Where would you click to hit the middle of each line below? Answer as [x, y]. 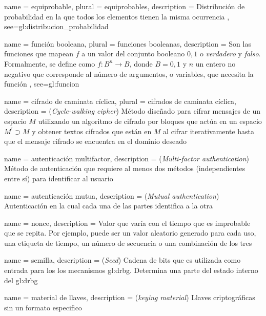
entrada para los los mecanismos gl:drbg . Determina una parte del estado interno [131, 270]
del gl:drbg [21, 280]
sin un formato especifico [43, 307]
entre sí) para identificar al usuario [59, 178]
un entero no [216, 63]
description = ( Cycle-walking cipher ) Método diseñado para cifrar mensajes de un [132, 111]
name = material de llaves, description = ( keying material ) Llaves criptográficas [130, 297]
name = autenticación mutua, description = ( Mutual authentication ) [112, 195]
